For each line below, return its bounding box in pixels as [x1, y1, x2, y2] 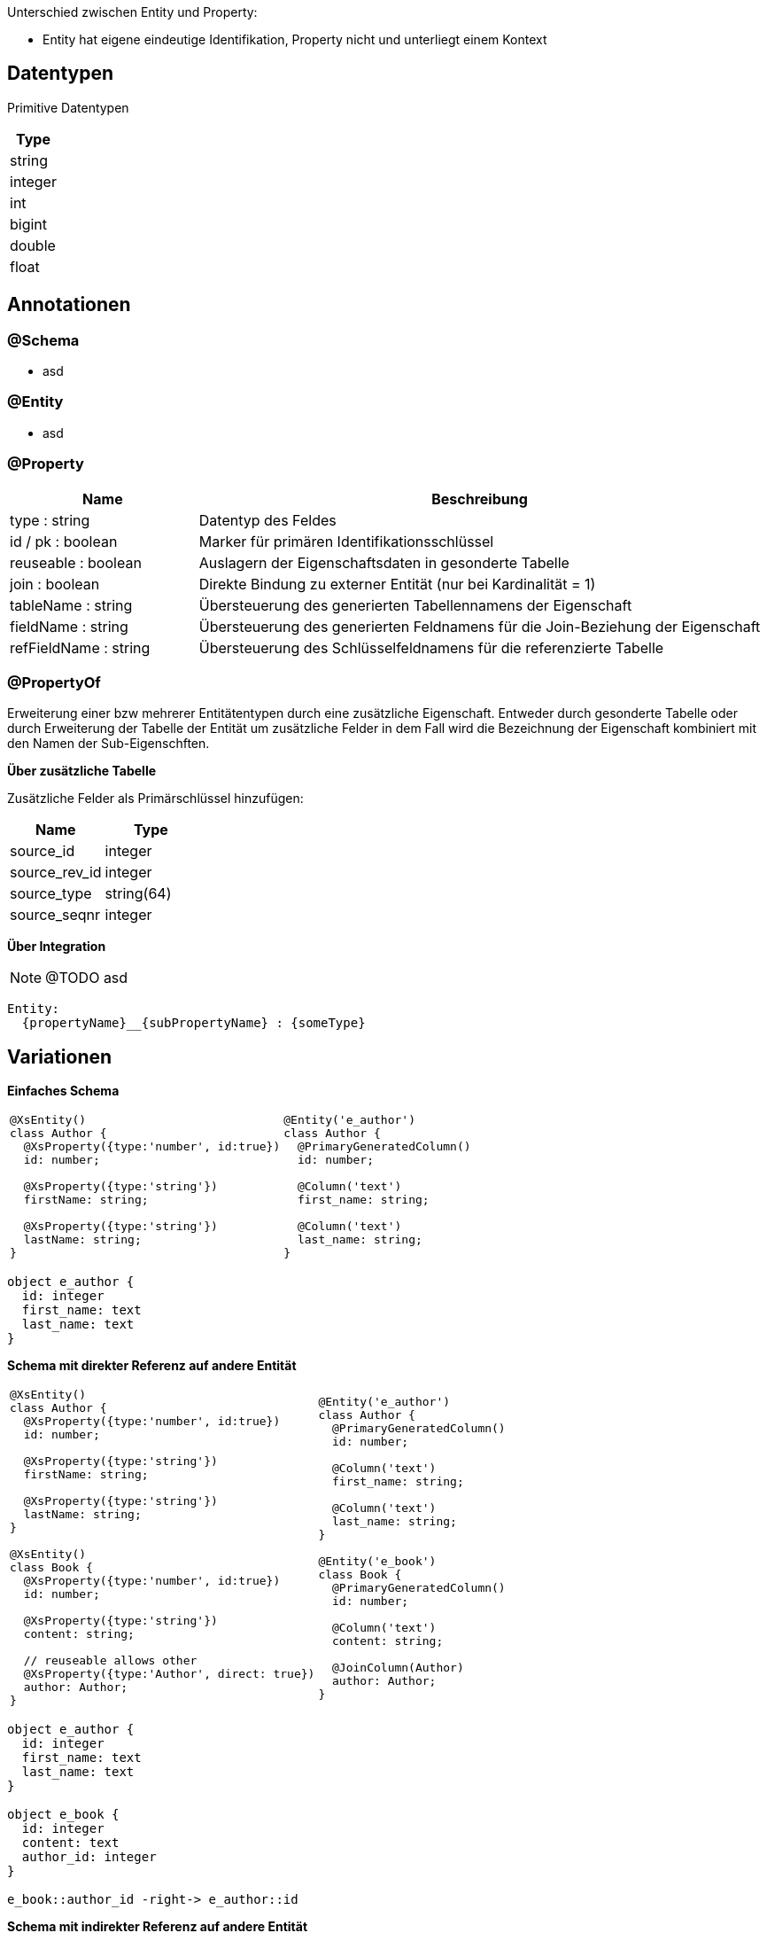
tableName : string [10, 596, 133, 614]
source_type [10, 885, 92, 903]
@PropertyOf [7, 673, 101, 691]
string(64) [105, 885, 172, 903]
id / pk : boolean [10, 532, 118, 550]
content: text [21, 1836, 120, 1851]
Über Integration [7, 939, 106, 955]
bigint [10, 214, 48, 233]
